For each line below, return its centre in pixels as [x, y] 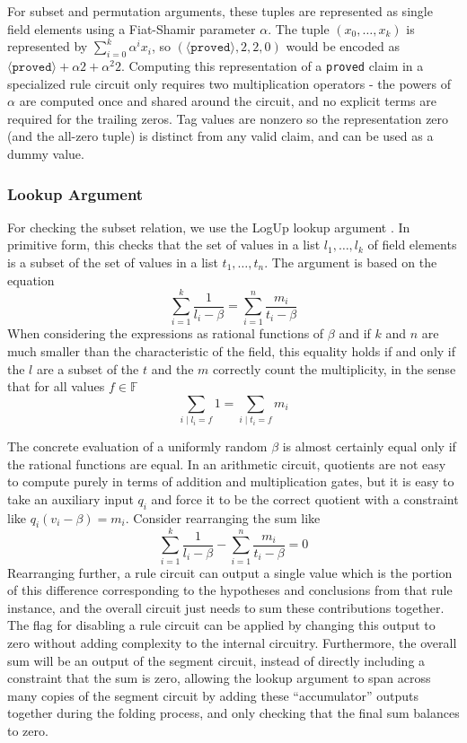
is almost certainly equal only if [369, 446]
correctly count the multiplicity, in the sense [334, 368]
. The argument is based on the [351, 262]
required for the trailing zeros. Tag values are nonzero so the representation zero [228, 118]
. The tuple [299, 28]
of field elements [412, 245]
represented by [48, 46]
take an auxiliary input [70, 498]
